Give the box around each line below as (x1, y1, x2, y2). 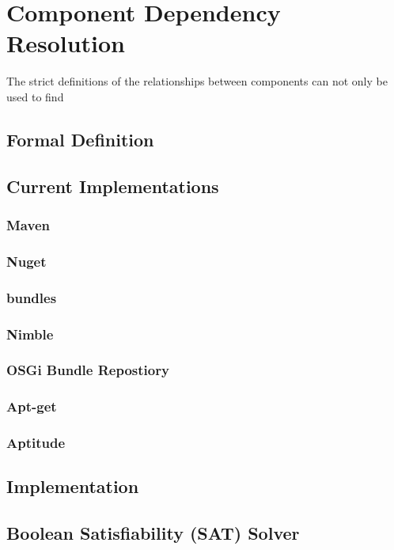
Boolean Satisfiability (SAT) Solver (6, 521, 300, 545)
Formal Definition (6, 127, 154, 151)
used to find (6, 88, 64, 104)
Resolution (6, 27, 125, 59)
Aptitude (6, 433, 66, 453)
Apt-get (6, 396, 57, 416)
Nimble (6, 324, 54, 343)
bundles (6, 287, 57, 307)
